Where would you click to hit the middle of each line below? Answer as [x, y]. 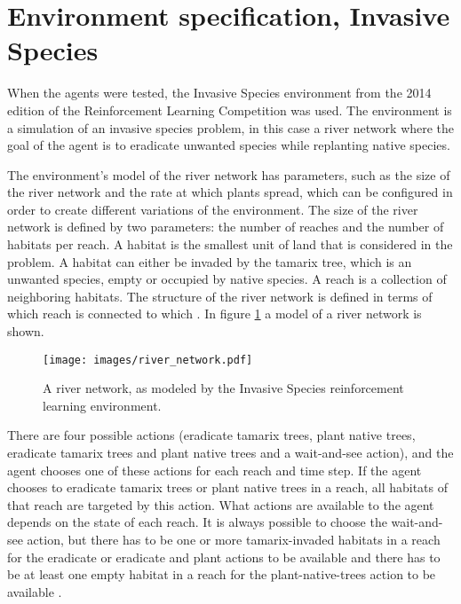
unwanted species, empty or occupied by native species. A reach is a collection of [227, 279]
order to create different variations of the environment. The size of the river [213, 209]
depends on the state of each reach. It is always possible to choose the [197, 522]
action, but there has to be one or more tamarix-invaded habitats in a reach [234, 540]
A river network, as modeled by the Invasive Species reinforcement [223, 388]
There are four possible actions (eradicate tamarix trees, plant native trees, [211, 435]
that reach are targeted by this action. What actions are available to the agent [221, 504]
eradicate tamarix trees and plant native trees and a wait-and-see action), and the [230, 453]
